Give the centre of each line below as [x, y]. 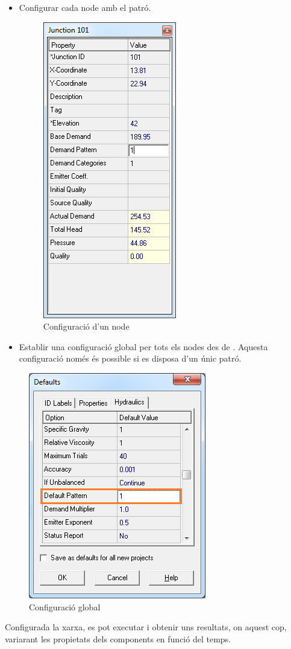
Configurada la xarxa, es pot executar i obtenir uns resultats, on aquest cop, [146, 627]
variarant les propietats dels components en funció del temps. [118, 638]
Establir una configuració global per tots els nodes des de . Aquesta [143, 346]
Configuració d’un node [86, 326]
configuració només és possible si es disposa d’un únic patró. [130, 358]
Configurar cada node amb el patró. [85, 7]
